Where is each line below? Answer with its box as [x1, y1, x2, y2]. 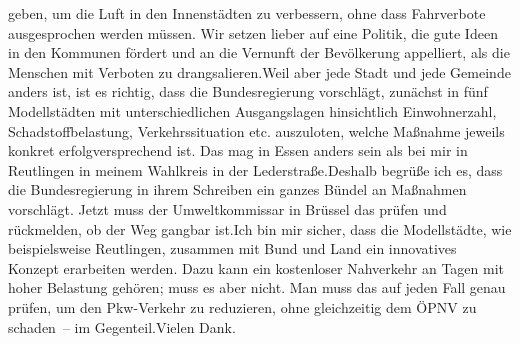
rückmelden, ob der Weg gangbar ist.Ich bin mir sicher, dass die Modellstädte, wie [8, 218, 512, 239]
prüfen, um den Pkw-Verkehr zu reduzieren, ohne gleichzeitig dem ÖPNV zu [8, 296, 477, 317]
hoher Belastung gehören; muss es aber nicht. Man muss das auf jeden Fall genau [8, 277, 506, 298]
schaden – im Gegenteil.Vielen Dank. [8, 316, 236, 337]
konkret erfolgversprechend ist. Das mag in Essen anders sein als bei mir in [8, 140, 468, 161]
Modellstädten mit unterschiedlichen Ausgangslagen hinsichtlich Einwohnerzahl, [8, 100, 497, 121]
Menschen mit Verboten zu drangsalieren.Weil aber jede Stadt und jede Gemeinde [8, 61, 511, 82]
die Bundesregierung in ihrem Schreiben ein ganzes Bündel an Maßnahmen [8, 179, 467, 200]
